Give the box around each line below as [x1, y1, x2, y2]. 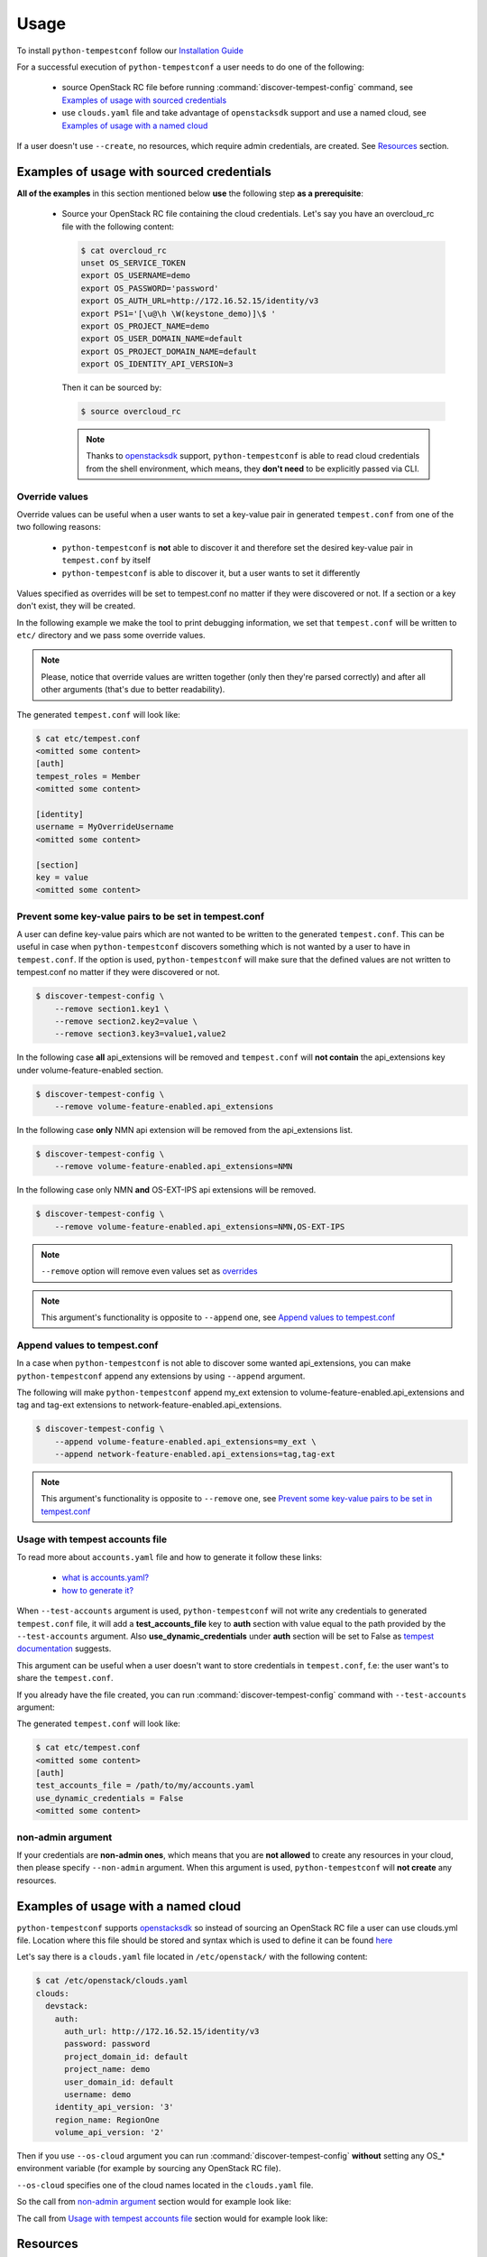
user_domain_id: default [64, 2076, 175, 2087]
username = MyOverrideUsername [35, 822, 175, 832]
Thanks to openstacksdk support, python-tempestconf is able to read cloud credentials [86, 450, 420, 461]
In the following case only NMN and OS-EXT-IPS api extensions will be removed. [16, 1184, 317, 1195]
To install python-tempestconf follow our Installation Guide [16, 45, 243, 56]
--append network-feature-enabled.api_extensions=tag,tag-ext [54, 1449, 335, 1460]
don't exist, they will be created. [16, 600, 135, 611]
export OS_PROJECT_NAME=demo [80, 320, 210, 331]
